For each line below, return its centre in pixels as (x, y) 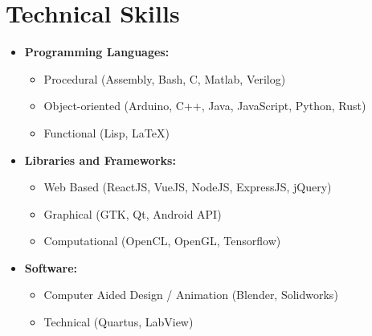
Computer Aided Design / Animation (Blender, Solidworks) (191, 295)
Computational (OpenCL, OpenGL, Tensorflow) (162, 241)
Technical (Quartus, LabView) (119, 322)
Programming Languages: (97, 52)
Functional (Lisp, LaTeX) (106, 132)
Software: (51, 267)
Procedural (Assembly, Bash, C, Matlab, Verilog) (165, 78)
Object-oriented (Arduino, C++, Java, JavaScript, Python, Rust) (205, 106)
